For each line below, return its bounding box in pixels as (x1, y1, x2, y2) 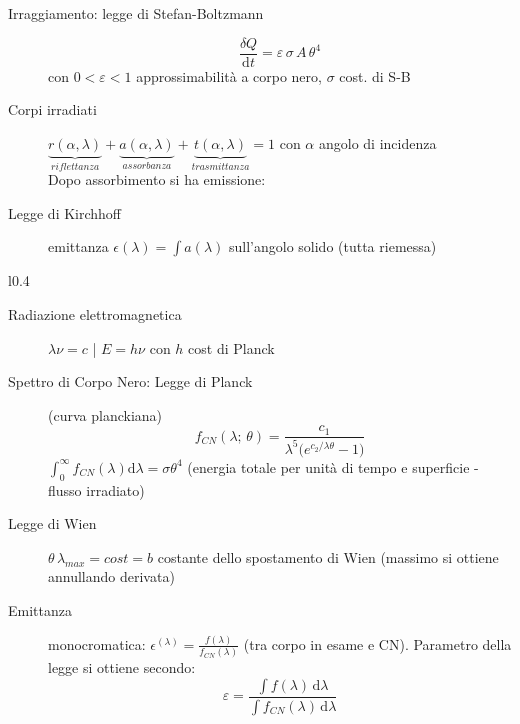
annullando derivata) (48, 566, 175, 587)
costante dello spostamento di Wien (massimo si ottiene (157, 546, 499, 567)
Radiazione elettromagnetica (8, 304, 182, 325)
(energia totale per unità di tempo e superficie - (187, 456, 479, 477)
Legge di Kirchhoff (8, 202, 122, 223)
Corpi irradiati (8, 99, 97, 120)
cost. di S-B (339, 65, 411, 86)
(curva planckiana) (48, 404, 163, 425)
